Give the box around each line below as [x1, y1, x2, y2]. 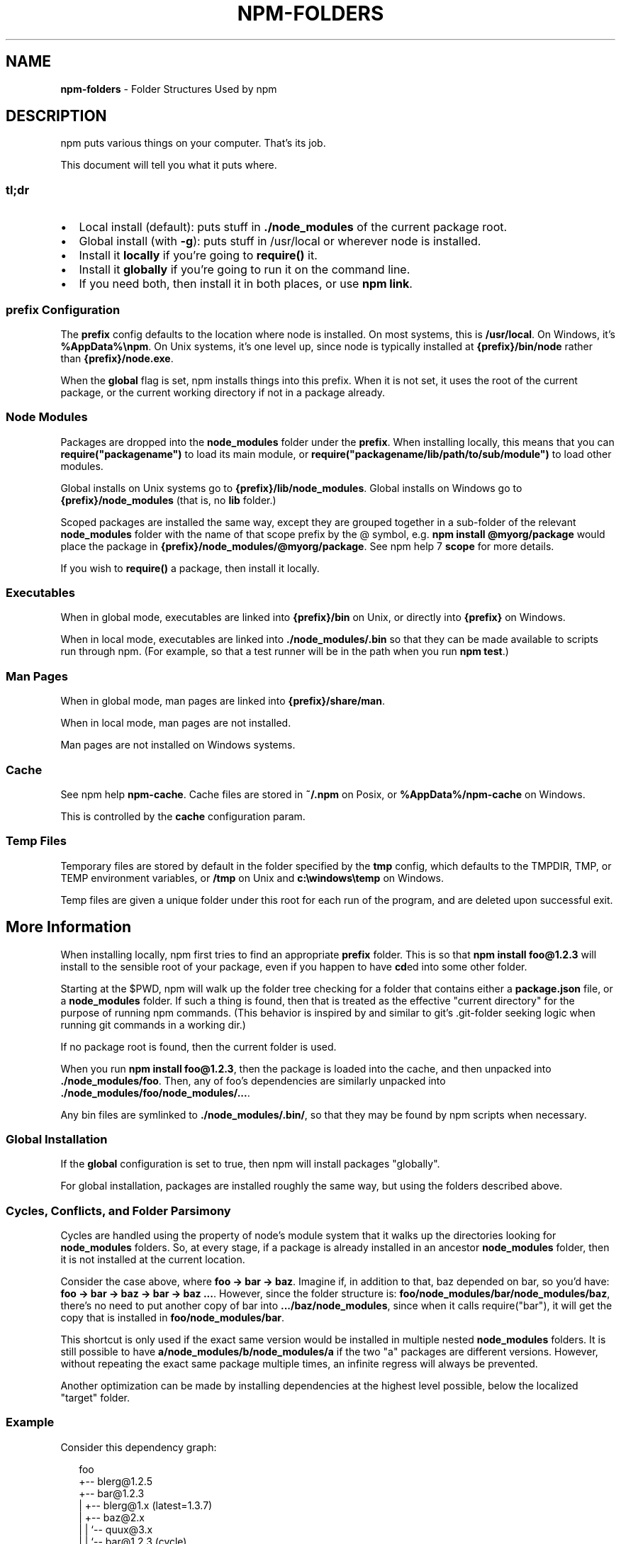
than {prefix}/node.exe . [60, 352, 174, 364]
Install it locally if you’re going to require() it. [79, 248, 318, 263]
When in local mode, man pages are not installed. [60, 717, 291, 729]
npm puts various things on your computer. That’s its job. [60, 137, 326, 150]
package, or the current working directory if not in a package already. [60, 386, 386, 398]
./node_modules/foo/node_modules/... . [60, 1086, 250, 1099]
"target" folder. [60, 1392, 130, 1404]
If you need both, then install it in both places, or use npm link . [79, 276, 413, 291]
